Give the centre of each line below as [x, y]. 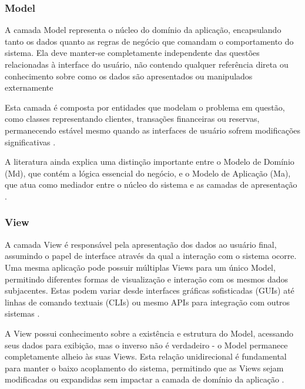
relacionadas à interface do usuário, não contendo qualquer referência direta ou [147, 64]
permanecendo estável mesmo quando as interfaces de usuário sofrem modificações [153, 130]
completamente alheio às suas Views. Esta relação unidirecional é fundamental [146, 356]
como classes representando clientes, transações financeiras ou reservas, [132, 119]
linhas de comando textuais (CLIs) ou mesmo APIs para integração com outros [148, 302]
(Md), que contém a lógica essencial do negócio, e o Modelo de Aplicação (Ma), [148, 173]
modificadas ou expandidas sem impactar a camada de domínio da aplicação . [145, 379]
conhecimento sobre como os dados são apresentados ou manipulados [129, 76]
